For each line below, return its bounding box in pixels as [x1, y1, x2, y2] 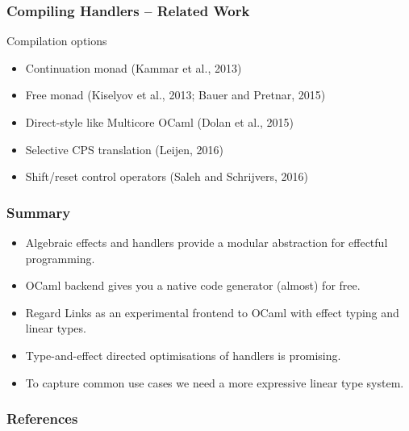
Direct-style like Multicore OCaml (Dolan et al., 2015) [25, 114, 294, 130]
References [6, 408, 78, 429]
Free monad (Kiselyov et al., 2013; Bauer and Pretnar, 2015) [25, 86, 326, 103]
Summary [6, 202, 71, 222]
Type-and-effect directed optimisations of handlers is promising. [25, 346, 341, 363]
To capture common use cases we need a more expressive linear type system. [25, 374, 404, 391]
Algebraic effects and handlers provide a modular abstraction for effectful [25, 234, 388, 250]
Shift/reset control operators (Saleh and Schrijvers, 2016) [25, 168, 308, 185]
